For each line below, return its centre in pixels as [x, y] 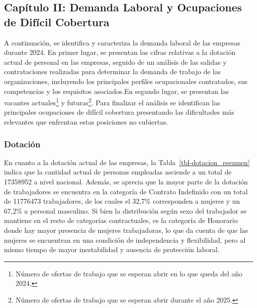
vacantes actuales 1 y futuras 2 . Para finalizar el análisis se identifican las [112, 102]
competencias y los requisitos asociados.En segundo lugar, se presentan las [116, 91]
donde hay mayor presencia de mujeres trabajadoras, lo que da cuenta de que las [126, 230]
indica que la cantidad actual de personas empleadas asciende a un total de [118, 172]
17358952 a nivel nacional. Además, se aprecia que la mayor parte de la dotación [126, 181]
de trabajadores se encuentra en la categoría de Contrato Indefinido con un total [126, 191]
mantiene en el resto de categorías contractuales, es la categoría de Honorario [121, 220]
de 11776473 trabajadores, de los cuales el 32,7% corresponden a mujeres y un [122, 201]
